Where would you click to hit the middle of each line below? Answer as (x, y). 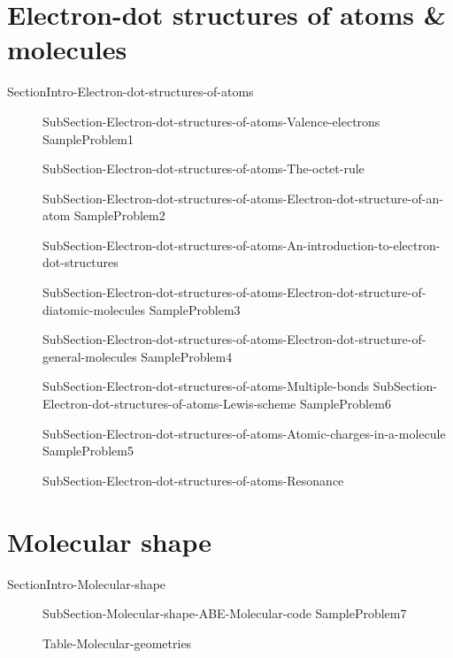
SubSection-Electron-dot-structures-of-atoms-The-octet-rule (203, 168)
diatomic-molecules (94, 309)
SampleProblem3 (195, 309)
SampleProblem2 (119, 215)
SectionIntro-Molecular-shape (87, 583)
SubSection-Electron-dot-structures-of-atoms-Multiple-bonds (206, 386)
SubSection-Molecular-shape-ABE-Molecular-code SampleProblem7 (225, 613)
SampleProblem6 (345, 404)
